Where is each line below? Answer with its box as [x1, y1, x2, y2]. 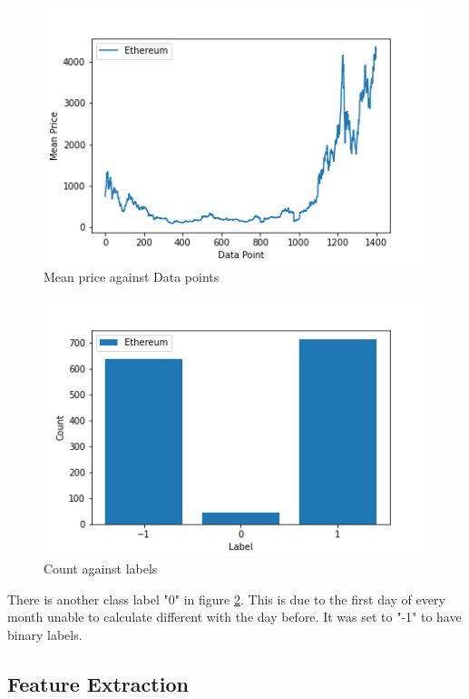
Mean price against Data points [44, 267, 220, 286]
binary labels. [7, 624, 83, 644]
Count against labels [44, 559, 158, 578]
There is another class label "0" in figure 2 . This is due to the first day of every [7, 589, 445, 608]
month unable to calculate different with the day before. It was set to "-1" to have [7, 607, 462, 626]
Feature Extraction [7, 669, 189, 697]
